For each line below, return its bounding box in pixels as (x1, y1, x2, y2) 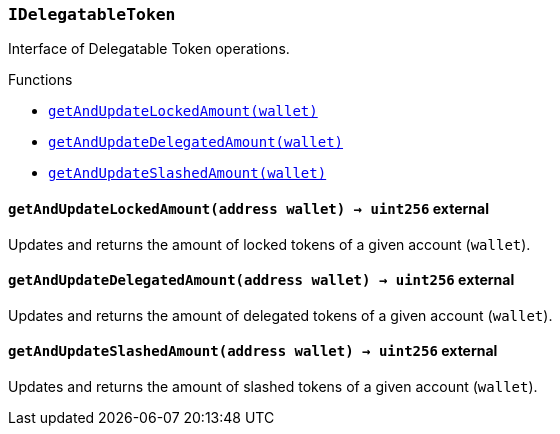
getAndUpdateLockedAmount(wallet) (48, 103, 318, 120)
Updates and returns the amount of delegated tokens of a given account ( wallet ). (8, 306, 553, 324)
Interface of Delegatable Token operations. (8, 40, 290, 58)
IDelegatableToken (8, 5, 176, 24)
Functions (8, 71, 73, 89)
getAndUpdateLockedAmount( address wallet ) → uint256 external (8, 199, 489, 217)
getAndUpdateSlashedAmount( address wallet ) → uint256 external (8, 342, 498, 360)
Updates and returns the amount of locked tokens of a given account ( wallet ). (8, 235, 531, 253)
